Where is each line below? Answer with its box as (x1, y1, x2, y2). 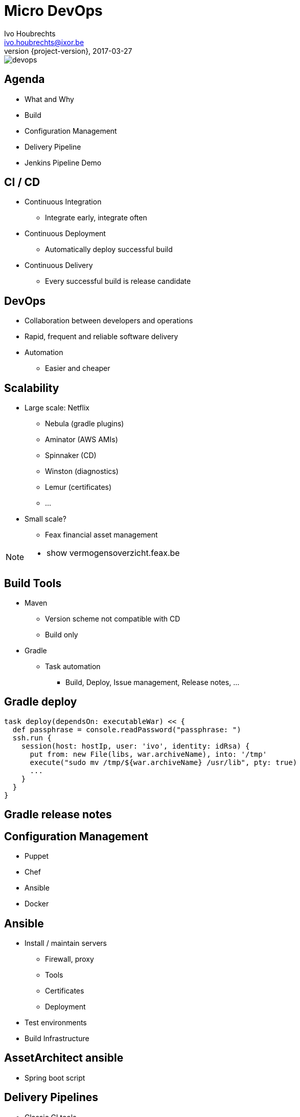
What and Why (25, 94, 74, 104)
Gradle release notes (4, 808, 112, 821)
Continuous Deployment (25, 229, 106, 238)
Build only (45, 630, 78, 639)
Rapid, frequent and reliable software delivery (25, 332, 178, 341)
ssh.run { (12, 733, 52, 742)
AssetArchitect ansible (4, 1051, 124, 1065)
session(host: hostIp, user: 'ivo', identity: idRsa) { (21, 741, 250, 750)
